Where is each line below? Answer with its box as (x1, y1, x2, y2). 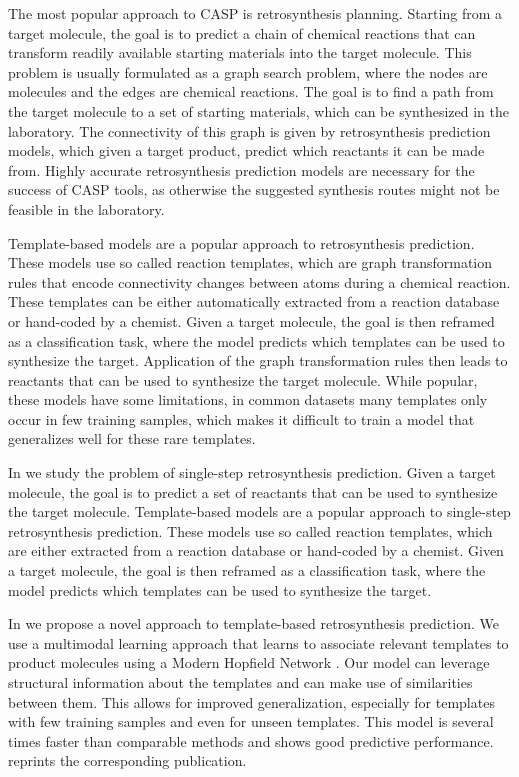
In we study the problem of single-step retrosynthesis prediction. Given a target (8, 462, 496, 483)
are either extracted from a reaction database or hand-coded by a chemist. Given (8, 540, 504, 561)
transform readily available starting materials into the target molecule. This (8, 42, 472, 63)
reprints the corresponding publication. (8, 750, 247, 771)
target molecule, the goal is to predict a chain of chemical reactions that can (8, 22, 476, 43)
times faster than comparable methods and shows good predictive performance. (8, 730, 494, 751)
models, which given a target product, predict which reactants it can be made (8, 140, 485, 161)
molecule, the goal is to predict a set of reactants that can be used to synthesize (8, 481, 498, 502)
